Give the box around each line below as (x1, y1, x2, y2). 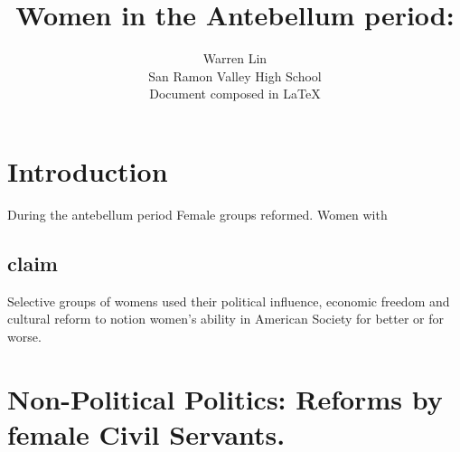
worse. (7, 326, 42, 345)
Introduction (7, 152, 168, 189)
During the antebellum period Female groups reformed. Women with (7, 204, 388, 223)
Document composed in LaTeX (149, 84, 321, 103)
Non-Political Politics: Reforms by (7, 380, 443, 417)
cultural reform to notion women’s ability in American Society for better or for (7, 309, 445, 328)
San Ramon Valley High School (148, 66, 322, 85)
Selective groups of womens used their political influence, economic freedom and (7, 291, 450, 310)
